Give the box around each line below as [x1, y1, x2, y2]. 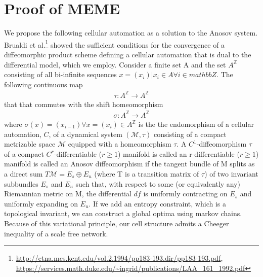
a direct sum [4, 168, 43, 179]
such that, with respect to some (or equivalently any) [75, 178, 240, 189]
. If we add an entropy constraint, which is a [89, 198, 226, 209]
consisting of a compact [154, 128, 227, 139]
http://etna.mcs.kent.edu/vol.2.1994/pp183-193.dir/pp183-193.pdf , [16, 253, 223, 263]
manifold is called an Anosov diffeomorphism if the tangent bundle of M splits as [4, 158, 255, 169]
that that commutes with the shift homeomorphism [4, 98, 163, 109]
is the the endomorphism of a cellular [138, 119, 254, 129]
